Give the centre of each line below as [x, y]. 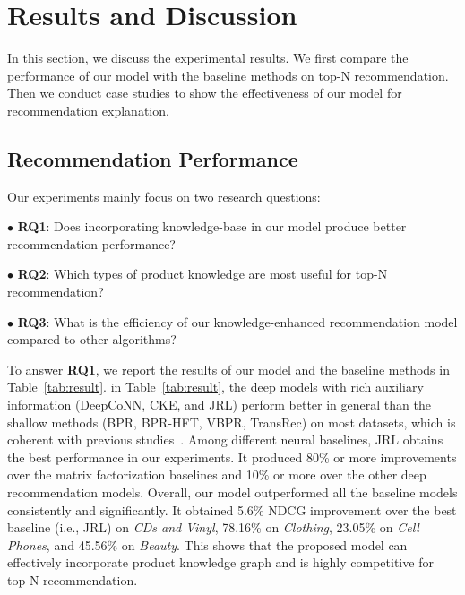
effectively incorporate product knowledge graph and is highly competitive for [220, 562]
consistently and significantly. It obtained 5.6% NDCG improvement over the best [232, 509]
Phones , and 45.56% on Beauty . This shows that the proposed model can [207, 544]
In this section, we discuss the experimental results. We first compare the [208, 58]
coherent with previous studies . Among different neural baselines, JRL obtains [225, 440]
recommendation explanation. [88, 110]
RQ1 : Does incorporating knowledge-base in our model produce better [212, 226]
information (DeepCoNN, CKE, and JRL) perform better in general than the [219, 405]
